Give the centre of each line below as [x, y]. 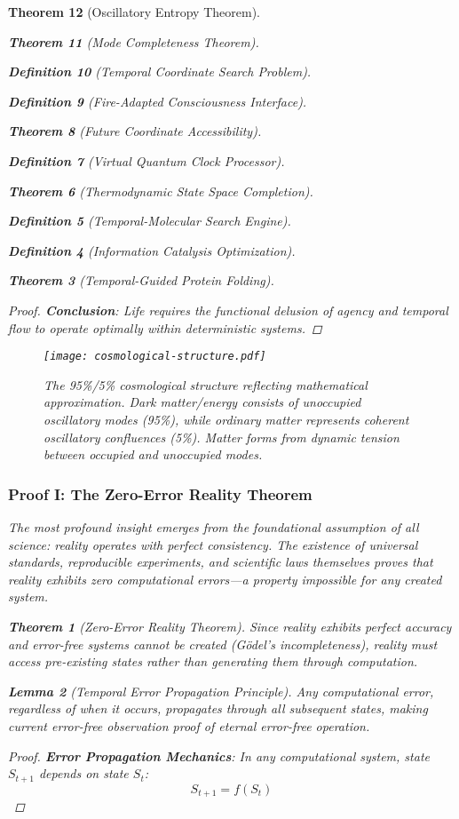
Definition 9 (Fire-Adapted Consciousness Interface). [158, 101]
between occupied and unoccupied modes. [153, 454]
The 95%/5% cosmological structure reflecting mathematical [206, 384]
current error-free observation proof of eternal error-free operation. [189, 725]
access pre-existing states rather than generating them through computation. [213, 661]
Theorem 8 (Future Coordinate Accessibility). [135, 131]
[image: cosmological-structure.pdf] [155, 357]
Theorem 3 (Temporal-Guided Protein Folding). [141, 280]
